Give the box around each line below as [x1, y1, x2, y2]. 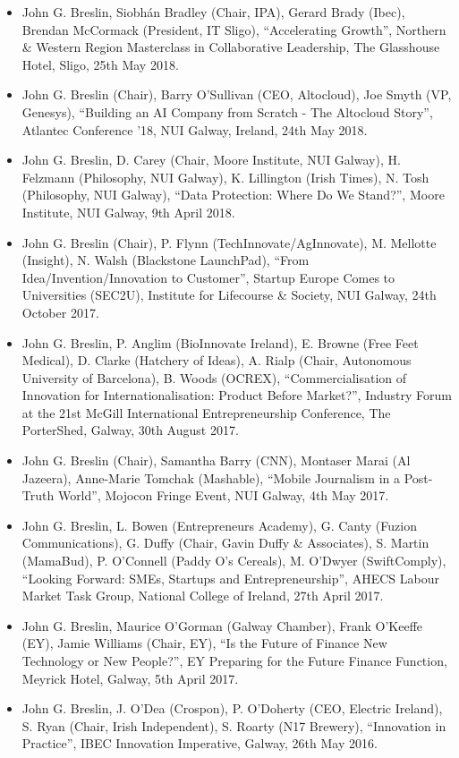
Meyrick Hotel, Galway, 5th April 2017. [21, 669, 239, 687]
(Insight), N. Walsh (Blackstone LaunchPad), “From [21, 251, 310, 269]
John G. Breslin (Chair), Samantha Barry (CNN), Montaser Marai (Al [21, 451, 411, 470]
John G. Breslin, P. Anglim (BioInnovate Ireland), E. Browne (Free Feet [21, 333, 419, 352]
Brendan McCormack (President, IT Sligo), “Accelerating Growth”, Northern [21, 20, 446, 38]
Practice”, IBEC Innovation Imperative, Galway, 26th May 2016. [21, 734, 378, 753]
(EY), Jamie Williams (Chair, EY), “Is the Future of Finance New [21, 634, 387, 652]
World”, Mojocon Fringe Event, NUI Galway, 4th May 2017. [57, 486, 389, 505]
